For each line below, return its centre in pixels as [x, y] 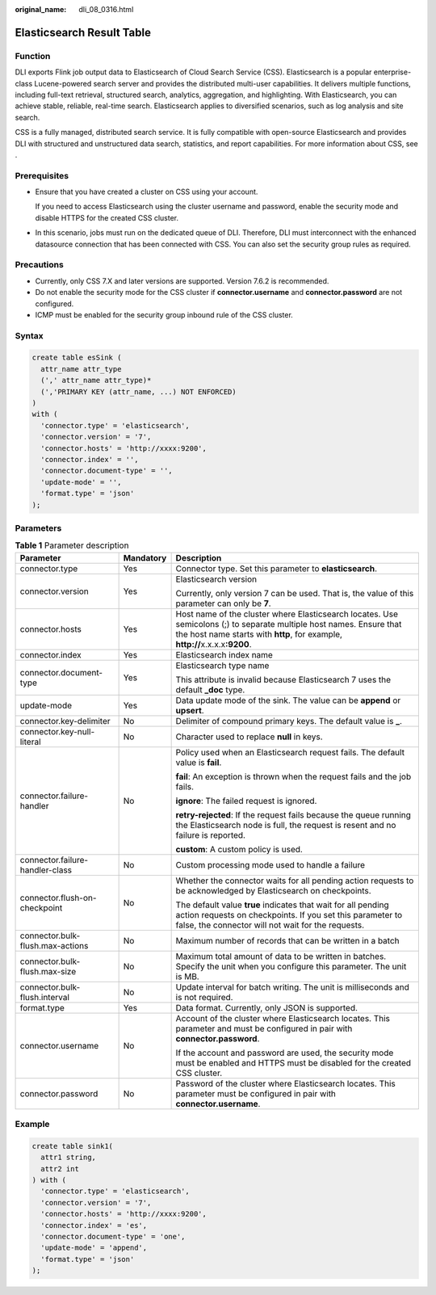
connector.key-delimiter [65, 721]
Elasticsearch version [216, 579]
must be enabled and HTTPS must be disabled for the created [293, 1062]
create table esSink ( [77, 358]
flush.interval [45, 997]
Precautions [39, 265]
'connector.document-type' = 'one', [113, 1236]
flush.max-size [48, 971]
